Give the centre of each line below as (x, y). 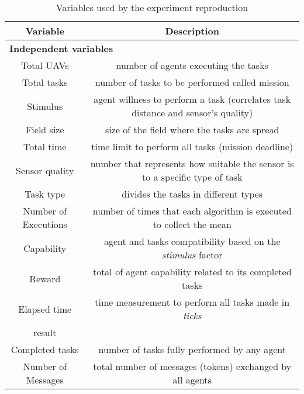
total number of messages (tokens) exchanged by (192, 366)
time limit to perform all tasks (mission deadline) (192, 146)
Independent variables (61, 48)
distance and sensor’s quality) (192, 113)
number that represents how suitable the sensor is (192, 163)
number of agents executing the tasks (192, 65)
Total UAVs (45, 65)
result (45, 332)
